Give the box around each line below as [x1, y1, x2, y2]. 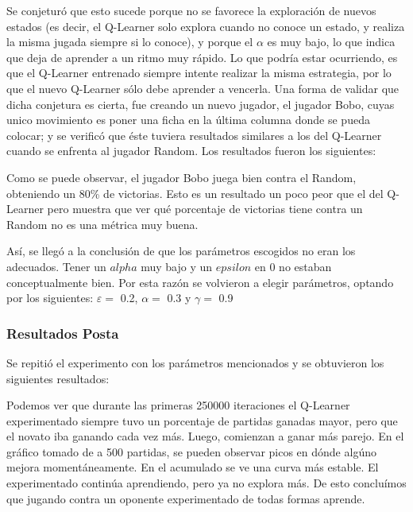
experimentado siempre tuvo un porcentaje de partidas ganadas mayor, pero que [6, 412, 398, 429]
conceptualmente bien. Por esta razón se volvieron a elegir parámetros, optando [6, 273, 394, 290]
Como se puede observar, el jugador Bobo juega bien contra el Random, [6, 169, 357, 185]
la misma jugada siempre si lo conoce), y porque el [6, 33, 253, 50]
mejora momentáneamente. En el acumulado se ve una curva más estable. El [6, 459, 379, 475]
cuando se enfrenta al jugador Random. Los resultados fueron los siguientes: [6, 142, 376, 159]
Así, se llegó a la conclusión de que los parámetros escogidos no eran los [6, 242, 356, 259]
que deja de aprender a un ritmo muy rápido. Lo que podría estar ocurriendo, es [6, 48, 398, 65]
